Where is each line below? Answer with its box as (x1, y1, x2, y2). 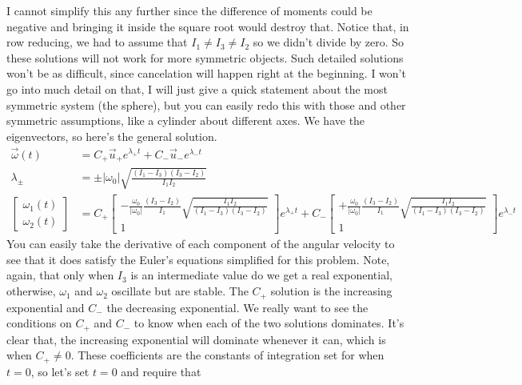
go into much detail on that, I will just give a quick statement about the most (6, 80, 388, 97)
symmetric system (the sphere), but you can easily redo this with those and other (6, 96, 406, 113)
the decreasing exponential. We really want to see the (106, 299, 369, 315)
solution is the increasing (270, 283, 392, 299)
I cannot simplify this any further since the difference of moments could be (6, 2, 373, 18)
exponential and (6, 299, 85, 315)
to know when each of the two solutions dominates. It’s (133, 315, 404, 331)
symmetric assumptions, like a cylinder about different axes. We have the (6, 112, 365, 129)
